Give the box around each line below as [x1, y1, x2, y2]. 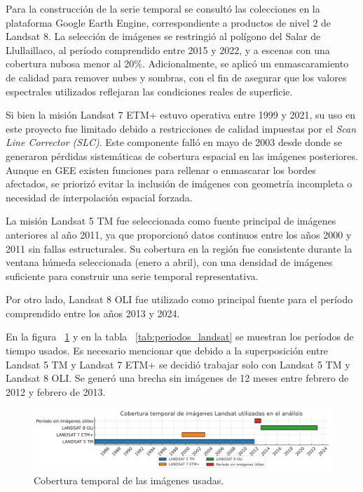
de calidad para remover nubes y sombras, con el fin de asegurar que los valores [6, 69, 347, 84]
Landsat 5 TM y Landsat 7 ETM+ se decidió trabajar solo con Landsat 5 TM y [6, 357, 350, 371]
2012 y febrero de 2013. [6, 384, 106, 399]
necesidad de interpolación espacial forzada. [6, 190, 193, 204]
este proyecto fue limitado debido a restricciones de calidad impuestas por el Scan [6, 121, 357, 135]
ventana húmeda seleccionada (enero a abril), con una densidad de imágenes [6, 255, 333, 270]
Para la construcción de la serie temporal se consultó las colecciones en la [6, 1, 320, 15]
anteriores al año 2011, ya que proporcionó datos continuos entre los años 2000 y [6, 227, 352, 241]
